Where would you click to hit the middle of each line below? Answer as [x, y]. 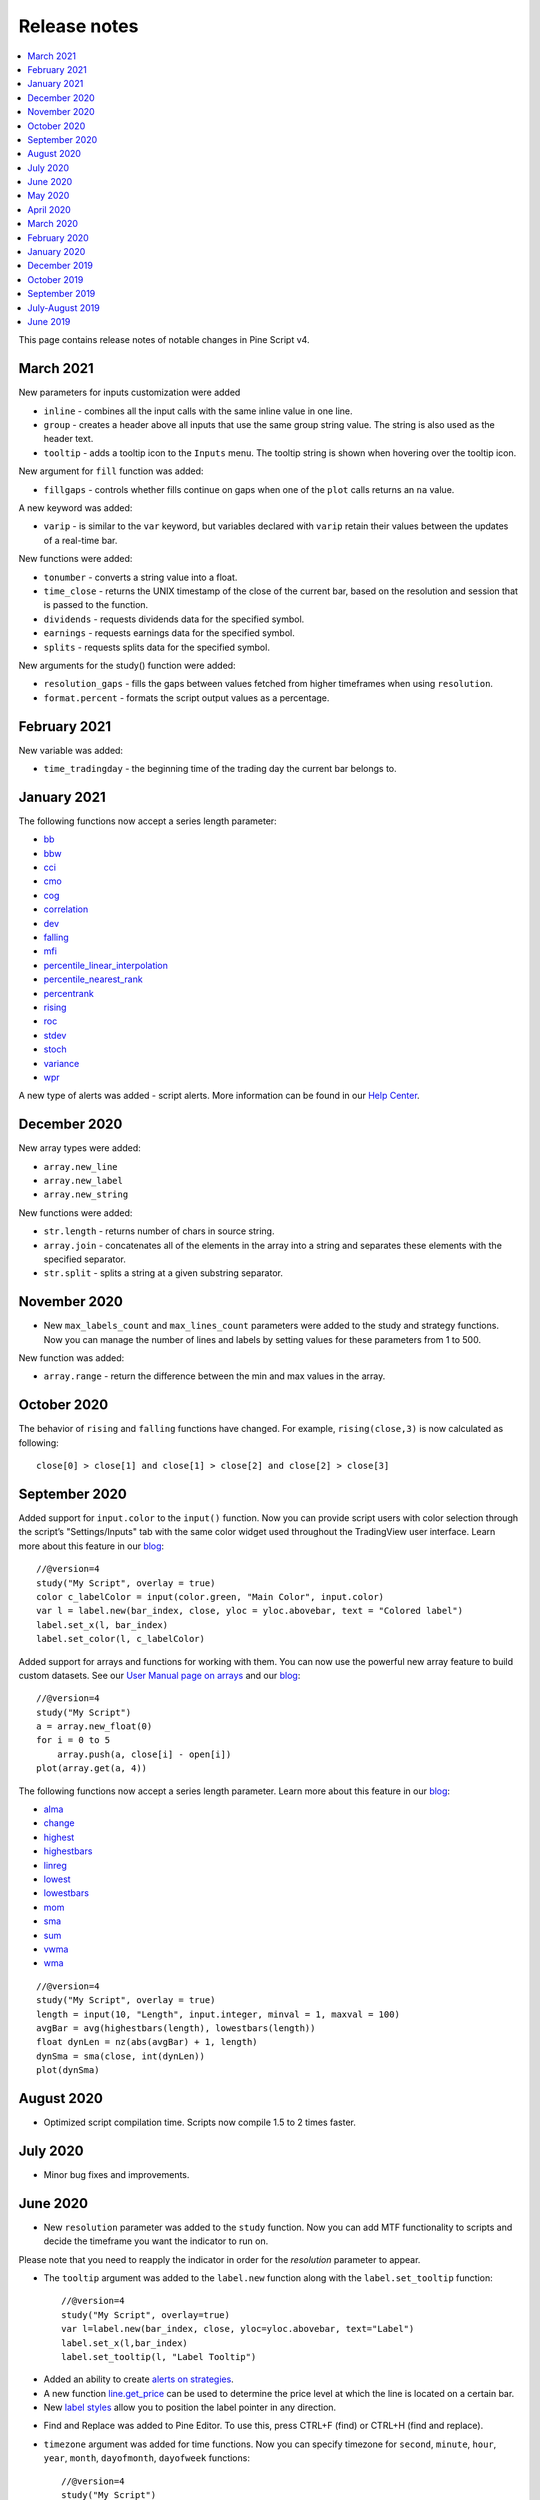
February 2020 [58, 237]
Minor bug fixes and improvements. [116, 2174]
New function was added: [71, 1358]
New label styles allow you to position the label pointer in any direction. [190, 2407]
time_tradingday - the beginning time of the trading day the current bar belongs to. [220, 768]
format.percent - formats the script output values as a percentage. [186, 697]
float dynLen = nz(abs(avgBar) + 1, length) [147, 2042]
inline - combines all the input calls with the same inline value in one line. [198, 411]
